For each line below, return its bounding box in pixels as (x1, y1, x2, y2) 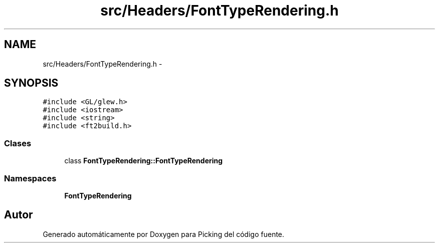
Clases (4, 138, 32, 148)
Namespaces (4, 173, 57, 183)
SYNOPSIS (4, 77, 59, 90)
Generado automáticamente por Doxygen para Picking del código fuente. (43, 229, 285, 238)
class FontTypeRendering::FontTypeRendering (64, 156, 223, 165)
